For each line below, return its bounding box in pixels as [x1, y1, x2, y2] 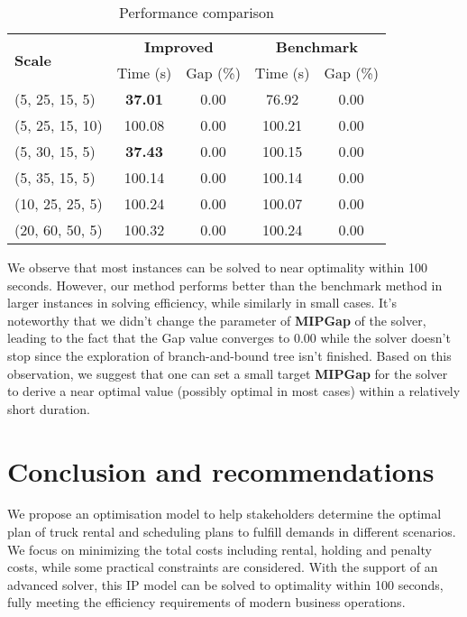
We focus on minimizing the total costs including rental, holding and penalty [7, 539, 432, 558]
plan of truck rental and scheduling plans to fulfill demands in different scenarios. [7, 522, 456, 541]
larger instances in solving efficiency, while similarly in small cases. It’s [7, 293, 397, 312]
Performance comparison [118, 2, 274, 23]
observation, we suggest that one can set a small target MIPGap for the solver [7, 364, 448, 382]
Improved [143, 36, 214, 57]
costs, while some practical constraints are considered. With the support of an [7, 557, 438, 576]
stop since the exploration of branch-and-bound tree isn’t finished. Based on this [7, 345, 452, 364]
